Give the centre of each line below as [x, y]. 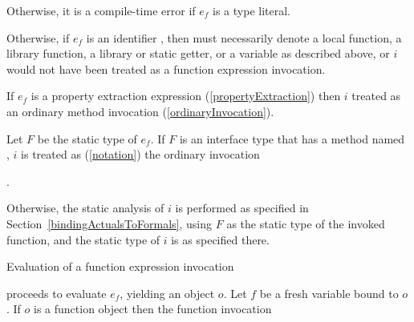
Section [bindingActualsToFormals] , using [110, 223]
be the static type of [87, 138]
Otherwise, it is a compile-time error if [101, 10]
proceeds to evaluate [57, 293]
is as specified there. [220, 239]
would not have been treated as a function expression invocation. [166, 68]
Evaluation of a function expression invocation [120, 266]
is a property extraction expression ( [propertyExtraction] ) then [186, 96]
